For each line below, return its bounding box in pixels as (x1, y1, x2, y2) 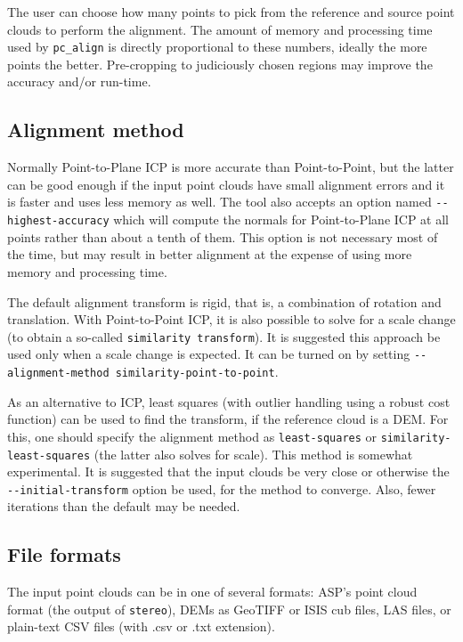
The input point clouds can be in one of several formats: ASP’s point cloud (7, 582, 418, 601)
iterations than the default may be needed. (7, 497, 240, 516)
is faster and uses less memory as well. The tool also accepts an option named (7, 192, 432, 211)
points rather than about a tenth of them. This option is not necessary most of (7, 227, 438, 246)
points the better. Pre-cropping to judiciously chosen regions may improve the (7, 54, 433, 73)
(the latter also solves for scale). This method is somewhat (93, 444, 413, 463)
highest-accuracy (7, 215, 110, 228)
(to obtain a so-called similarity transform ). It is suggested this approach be (7, 327, 441, 345)
